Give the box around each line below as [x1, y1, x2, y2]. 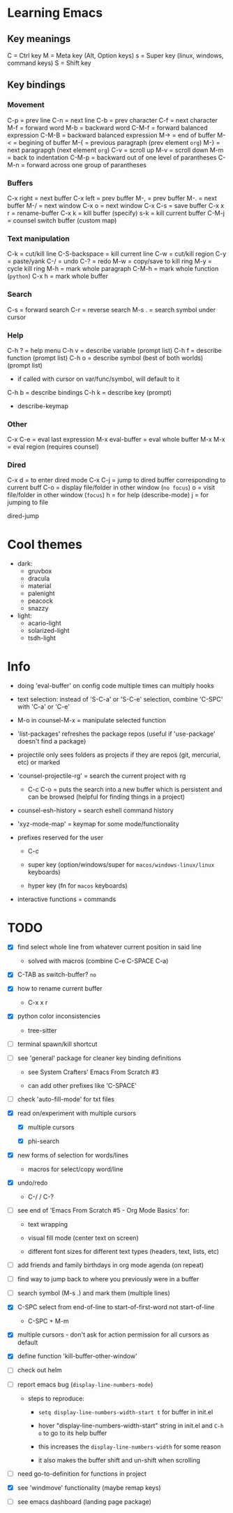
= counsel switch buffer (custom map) [7, 216, 117, 225]
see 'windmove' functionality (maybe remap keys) [17, 1483, 162, 1492]
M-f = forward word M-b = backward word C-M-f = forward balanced [7, 123, 208, 132]
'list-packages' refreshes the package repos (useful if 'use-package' [17, 730, 216, 738]
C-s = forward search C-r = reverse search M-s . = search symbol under [7, 305, 216, 314]
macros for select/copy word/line [27, 1164, 123, 1173]
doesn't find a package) [17, 737, 87, 746]
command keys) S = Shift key [7, 59, 92, 67]
